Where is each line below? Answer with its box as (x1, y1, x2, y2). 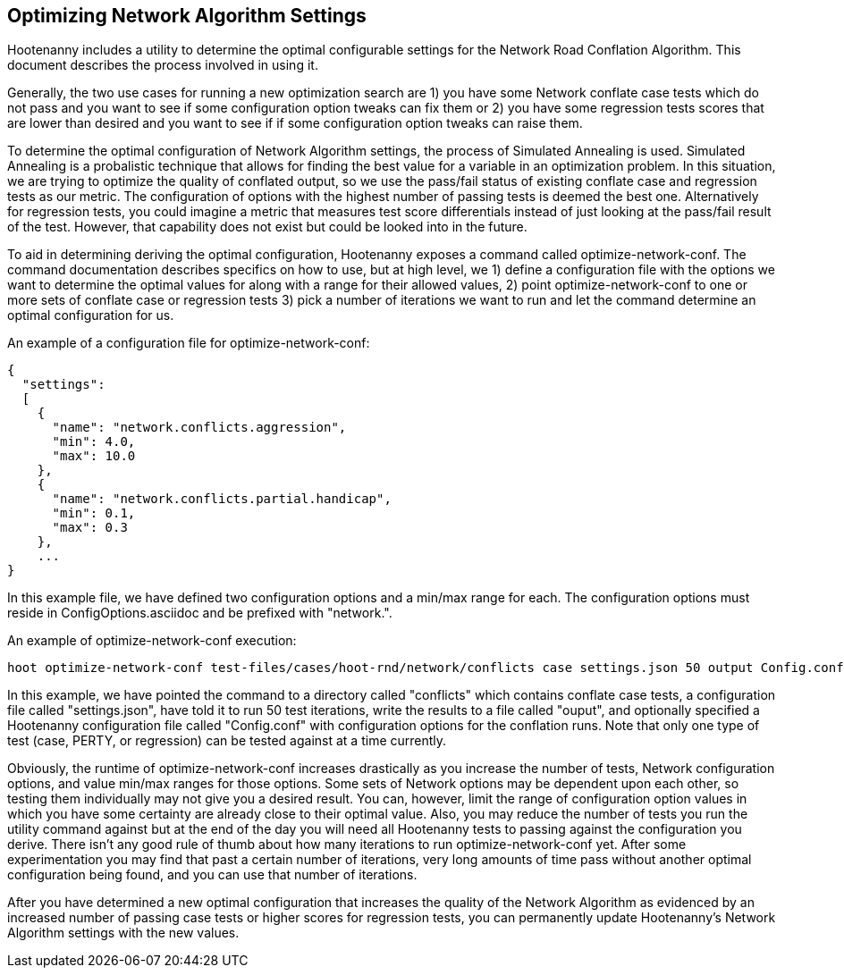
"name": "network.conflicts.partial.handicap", (52, 492, 392, 507)
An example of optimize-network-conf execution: (7, 633, 297, 649)
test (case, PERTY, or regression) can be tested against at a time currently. (7, 733, 447, 749)
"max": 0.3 (52, 520, 128, 535)
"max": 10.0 (52, 449, 136, 464)
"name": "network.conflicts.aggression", (52, 420, 347, 435)
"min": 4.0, (52, 434, 136, 450)
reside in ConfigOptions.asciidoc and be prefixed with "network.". (7, 605, 392, 621)
